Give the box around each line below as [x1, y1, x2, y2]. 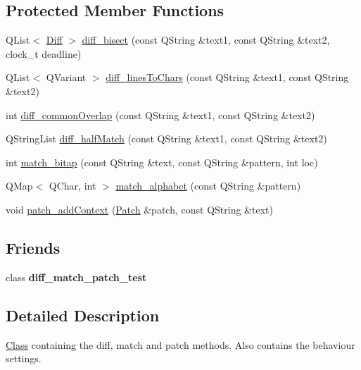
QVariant [46, 70, 87, 85]
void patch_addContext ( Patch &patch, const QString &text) [6, 202, 273, 216]
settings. [6, 351, 42, 366]
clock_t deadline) [6, 46, 82, 61]
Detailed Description [6, 304, 160, 326]
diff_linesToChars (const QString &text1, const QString [106, 70, 349, 85]
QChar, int [49, 178, 96, 193]
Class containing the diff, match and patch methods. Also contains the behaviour [6, 337, 355, 352]
